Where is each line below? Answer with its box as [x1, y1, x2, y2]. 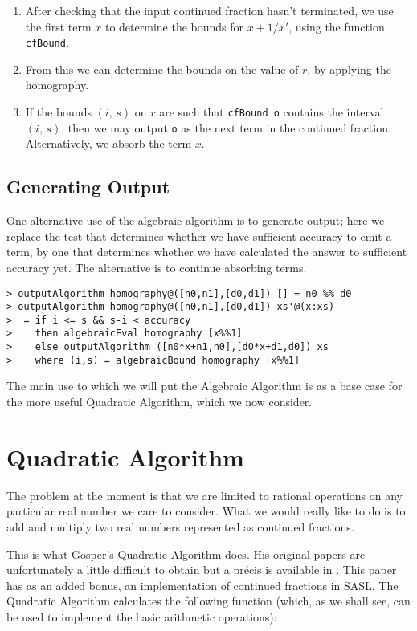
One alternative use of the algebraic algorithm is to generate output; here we [6, 212, 385, 229]
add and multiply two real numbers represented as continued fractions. [6, 518, 354, 535]
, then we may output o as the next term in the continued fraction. [61, 119, 391, 136]
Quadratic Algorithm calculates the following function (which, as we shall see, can [6, 592, 411, 609]
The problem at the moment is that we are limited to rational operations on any [6, 486, 403, 503]
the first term [25, 18, 92, 35]
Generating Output [6, 174, 170, 199]
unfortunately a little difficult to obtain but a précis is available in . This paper [6, 561, 397, 578]
